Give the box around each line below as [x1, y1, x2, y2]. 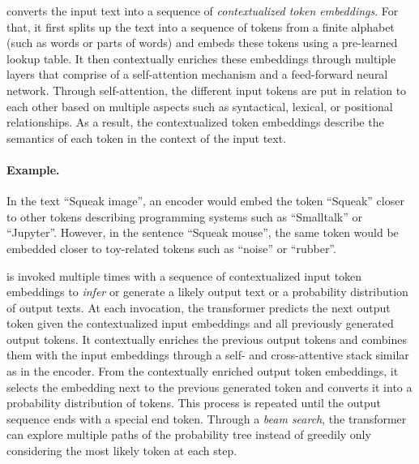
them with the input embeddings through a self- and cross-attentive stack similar [6, 346, 409, 363]
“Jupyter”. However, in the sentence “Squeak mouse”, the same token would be [6, 224, 399, 241]
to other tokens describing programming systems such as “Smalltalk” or [6, 208, 362, 225]
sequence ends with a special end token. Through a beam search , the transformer [6, 410, 407, 427]
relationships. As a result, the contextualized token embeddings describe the [6, 114, 384, 131]
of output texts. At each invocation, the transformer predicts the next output [6, 299, 391, 316]
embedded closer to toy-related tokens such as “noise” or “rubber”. [6, 239, 336, 256]
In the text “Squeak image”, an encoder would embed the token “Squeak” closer [6, 192, 404, 209]
